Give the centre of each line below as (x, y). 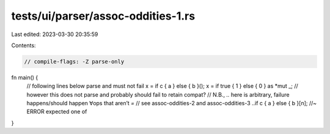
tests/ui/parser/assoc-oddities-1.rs (103, 16)
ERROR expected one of (57, 112)
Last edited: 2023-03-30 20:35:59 (55, 34)
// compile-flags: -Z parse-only (74, 61)
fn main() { (25, 77)
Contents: (24, 45)
